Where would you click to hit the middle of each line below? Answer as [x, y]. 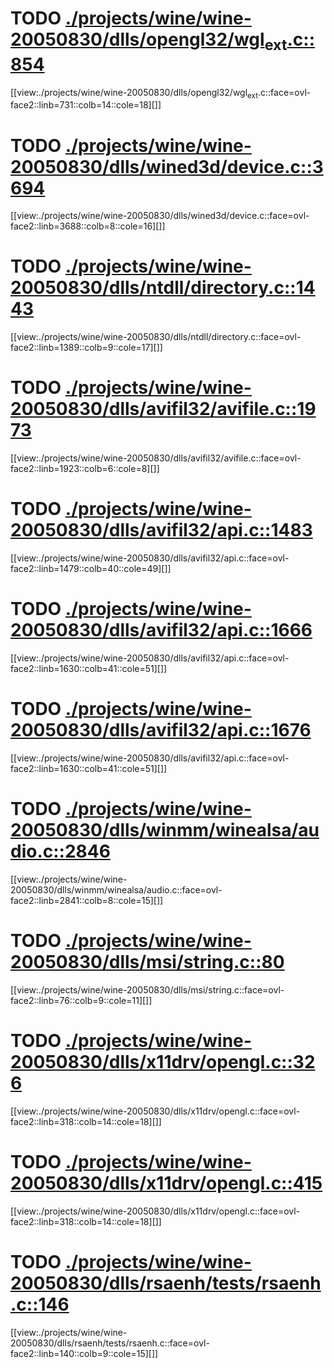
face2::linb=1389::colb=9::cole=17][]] [86, 348]
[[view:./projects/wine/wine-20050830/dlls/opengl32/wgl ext [134, 93]
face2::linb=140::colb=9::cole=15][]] [84, 1353]
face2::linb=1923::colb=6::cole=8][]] [85, 469]
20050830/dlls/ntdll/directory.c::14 [163, 288]
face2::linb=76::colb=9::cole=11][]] [81, 1000]
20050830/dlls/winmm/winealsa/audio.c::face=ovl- [116, 889]
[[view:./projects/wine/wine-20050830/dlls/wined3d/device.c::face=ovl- [160, 216]
